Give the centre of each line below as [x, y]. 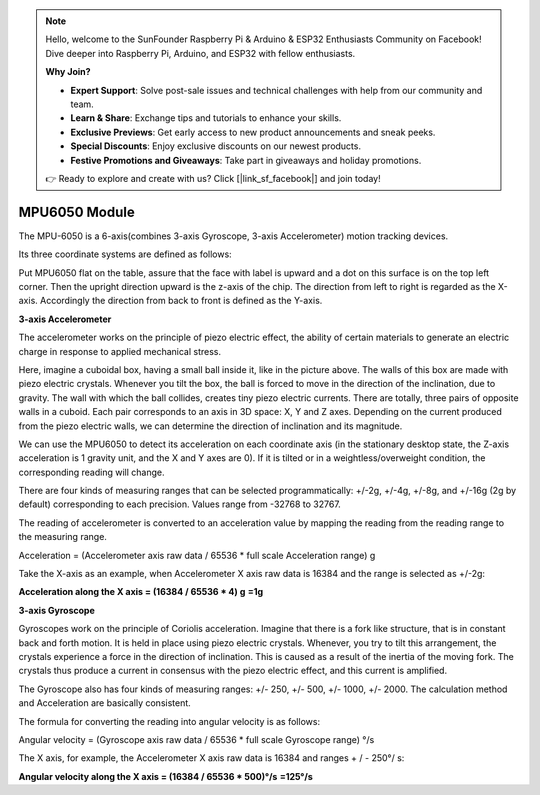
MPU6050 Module [76, 211]
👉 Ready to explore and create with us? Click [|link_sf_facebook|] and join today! [213, 178]
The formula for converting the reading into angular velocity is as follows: [169, 721]
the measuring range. [62, 537]
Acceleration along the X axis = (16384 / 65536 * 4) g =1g [141, 592]
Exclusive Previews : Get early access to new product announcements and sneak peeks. [253, 132]
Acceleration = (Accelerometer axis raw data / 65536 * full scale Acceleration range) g [197, 555]
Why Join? [68, 72]
